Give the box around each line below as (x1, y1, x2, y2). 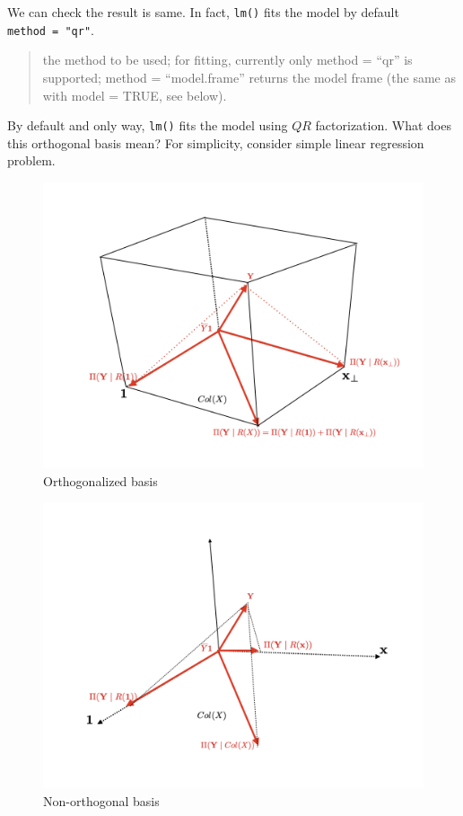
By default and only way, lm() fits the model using (7, 116, 288, 135)
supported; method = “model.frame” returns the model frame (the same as (42, 67, 456, 86)
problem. (7, 151, 56, 170)
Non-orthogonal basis (43, 791, 160, 810)
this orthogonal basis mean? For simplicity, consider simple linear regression (7, 133, 424, 152)
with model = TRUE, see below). (42, 85, 227, 104)
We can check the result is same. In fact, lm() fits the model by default (7, 3, 399, 21)
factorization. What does (315, 116, 451, 135)
